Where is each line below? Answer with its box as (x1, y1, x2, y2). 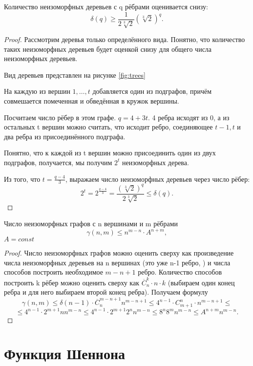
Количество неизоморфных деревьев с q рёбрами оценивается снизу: (4, 1, 208, 11)
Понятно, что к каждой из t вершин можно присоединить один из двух (4, 148, 216, 158)
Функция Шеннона (4, 344, 126, 364)
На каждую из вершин (4, 86, 70, 96)
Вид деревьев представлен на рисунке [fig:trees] (4, 69, 146, 80)
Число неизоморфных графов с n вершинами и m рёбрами (4, 218, 178, 228)
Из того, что (4, 173, 41, 184)
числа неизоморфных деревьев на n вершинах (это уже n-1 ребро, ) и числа (4, 257, 231, 267)
